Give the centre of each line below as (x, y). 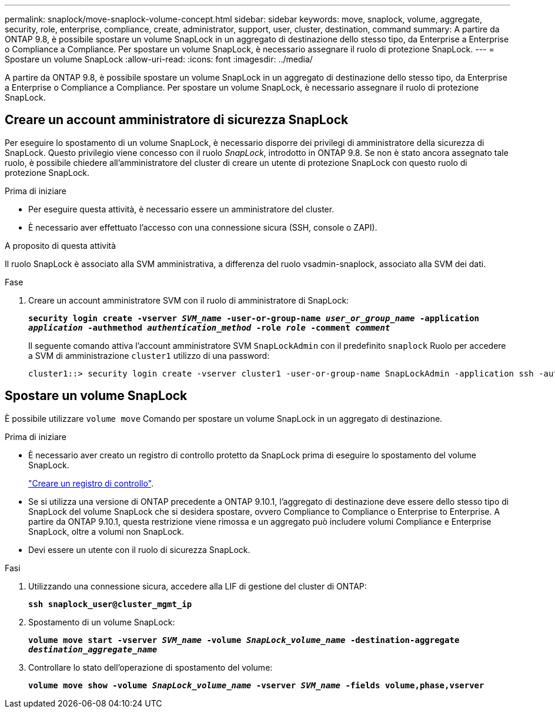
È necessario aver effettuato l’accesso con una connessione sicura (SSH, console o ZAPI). (203, 227)
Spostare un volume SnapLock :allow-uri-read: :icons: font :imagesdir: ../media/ (159, 59)
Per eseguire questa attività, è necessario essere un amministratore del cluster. (181, 209)
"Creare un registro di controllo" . (91, 483)
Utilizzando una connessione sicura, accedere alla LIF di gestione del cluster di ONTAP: (198, 586)
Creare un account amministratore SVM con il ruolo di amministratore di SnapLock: (189, 300)
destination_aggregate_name (93, 649)
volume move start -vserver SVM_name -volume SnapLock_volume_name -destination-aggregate (244, 640)
